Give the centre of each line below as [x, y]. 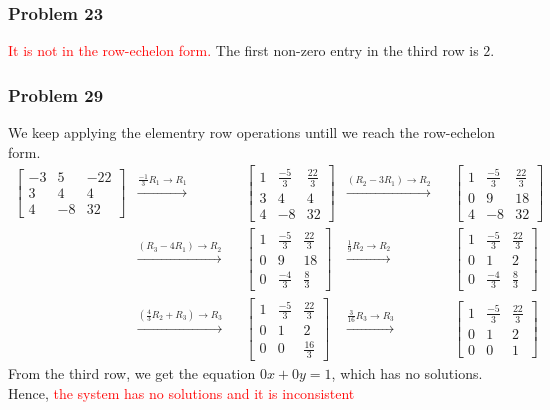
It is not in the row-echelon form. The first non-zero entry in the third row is [243, 50]
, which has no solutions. [407, 373]
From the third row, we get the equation [132, 373]
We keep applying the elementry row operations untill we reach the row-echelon [252, 132]
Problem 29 [56, 94]
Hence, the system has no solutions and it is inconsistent [181, 392]
